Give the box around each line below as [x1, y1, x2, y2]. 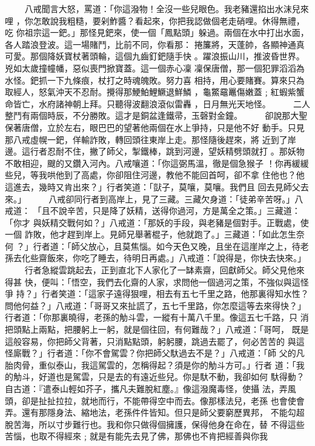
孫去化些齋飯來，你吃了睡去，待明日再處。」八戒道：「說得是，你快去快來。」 [5, 251, 306, 264]
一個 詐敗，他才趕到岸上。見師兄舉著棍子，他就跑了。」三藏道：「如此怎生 [5, 228, 296, 241]
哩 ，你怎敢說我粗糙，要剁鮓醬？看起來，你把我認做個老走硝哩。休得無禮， [5, 14, 305, 27]
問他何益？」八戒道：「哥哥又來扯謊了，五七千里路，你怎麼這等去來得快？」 [5, 299, 306, 311]
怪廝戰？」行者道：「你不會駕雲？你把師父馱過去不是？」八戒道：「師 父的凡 [5, 347, 305, 359]
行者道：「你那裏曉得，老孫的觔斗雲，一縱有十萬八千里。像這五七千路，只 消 [5, 311, 309, 324]
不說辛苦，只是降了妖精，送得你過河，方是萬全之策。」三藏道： [50, 204, 300, 217]
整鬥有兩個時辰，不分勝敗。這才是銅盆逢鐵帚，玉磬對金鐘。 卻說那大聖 [5, 109, 308, 122]
